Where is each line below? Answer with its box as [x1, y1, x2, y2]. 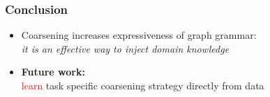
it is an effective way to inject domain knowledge [21, 41, 230, 55]
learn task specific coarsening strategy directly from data [21, 78, 264, 92]
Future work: [21, 64, 85, 79]
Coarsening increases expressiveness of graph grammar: [21, 28, 257, 42]
